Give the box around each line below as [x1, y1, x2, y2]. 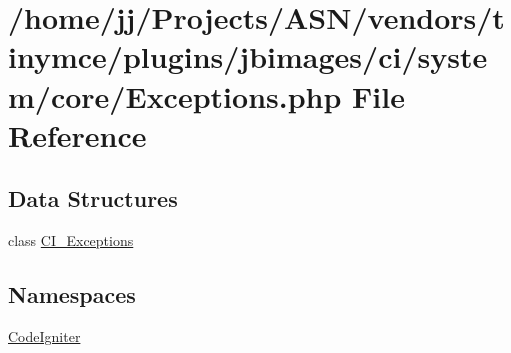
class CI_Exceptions [8, 230, 134, 251]
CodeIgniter [8, 325, 81, 346]
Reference [8, 114, 147, 155]
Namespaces [8, 279, 136, 310]
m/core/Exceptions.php [8, 75, 342, 116]
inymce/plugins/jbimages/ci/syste [8, 36, 488, 77]
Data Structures [8, 183, 178, 214]
